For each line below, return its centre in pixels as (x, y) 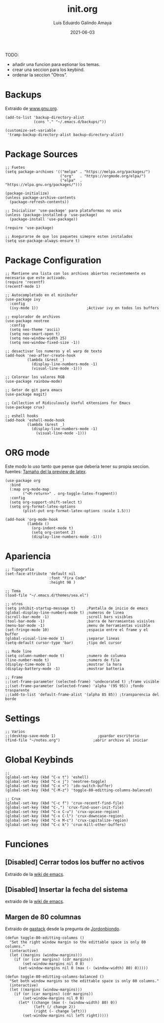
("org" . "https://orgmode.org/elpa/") (103, 176)
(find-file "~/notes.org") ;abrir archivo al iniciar (77, 740)
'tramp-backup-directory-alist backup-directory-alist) (66, 135)
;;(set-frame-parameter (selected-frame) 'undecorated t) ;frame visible (82, 682)
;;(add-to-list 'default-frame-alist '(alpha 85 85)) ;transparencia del (82, 694)
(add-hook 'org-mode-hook (31, 519)
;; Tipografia (20, 569)
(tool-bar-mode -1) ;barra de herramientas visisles (80, 621)
